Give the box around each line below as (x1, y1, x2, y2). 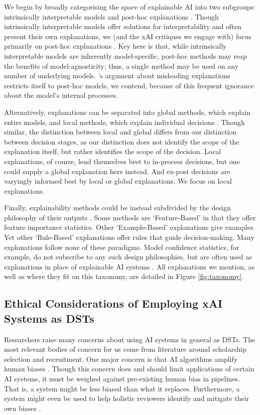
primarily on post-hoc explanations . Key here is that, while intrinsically (4, 41, 227, 51)
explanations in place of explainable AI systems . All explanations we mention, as (4, 261, 255, 271)
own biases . (4, 402, 41, 413)
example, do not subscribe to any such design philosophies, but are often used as (4, 251, 252, 262)
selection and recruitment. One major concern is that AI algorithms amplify (4, 353, 238, 364)
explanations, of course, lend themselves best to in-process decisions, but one (4, 156, 240, 166)
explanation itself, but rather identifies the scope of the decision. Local (4, 146, 221, 157)
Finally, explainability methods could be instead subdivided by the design (4, 202, 231, 213)
